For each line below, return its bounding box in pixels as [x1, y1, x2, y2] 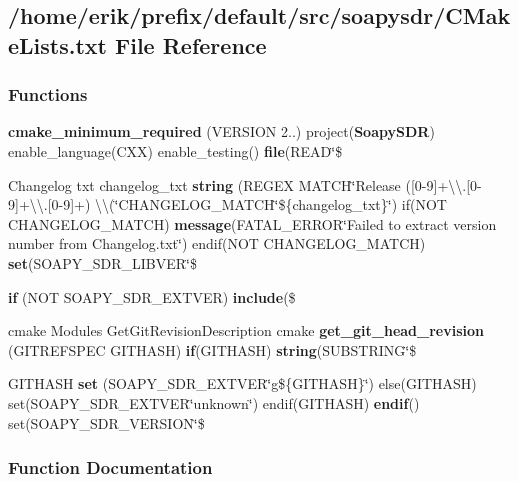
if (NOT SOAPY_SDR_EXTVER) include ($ [8, 286, 296, 307]
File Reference [115, 29, 267, 60]
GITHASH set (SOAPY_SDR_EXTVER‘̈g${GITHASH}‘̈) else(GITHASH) [8, 373, 477, 394]
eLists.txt [8, 29, 107, 60]
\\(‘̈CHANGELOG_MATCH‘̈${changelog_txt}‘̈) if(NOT [95, 194, 447, 215]
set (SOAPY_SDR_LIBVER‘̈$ [8, 252, 197, 273]
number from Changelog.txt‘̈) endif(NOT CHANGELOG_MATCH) [8, 233, 426, 254]
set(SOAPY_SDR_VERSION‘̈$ [8, 412, 205, 433]
